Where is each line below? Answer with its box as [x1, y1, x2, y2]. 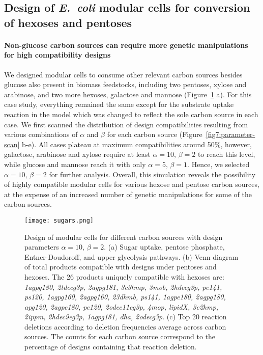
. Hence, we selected [187, 158, 250, 169]
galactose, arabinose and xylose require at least [4, 149, 151, 159]
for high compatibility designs [4, 49, 111, 60]
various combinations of [4, 129, 78, 140]
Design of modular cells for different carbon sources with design [24, 231, 223, 242]
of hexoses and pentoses [4, 14, 132, 30]
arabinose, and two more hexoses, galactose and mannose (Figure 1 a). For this [4, 89, 252, 99]
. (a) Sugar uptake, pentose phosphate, [104, 241, 225, 252]
